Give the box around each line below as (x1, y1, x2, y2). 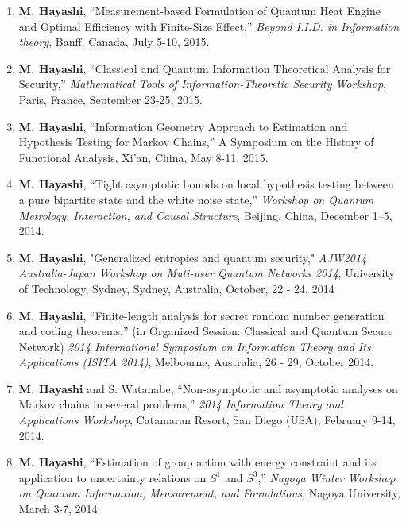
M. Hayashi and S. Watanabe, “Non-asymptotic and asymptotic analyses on (18, 380, 398, 396)
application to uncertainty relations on (18, 469, 207, 485)
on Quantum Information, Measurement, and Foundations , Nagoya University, (18, 485, 400, 501)
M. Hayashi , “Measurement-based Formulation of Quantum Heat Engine (18, 2, 381, 18)
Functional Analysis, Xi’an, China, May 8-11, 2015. (18, 149, 269, 165)
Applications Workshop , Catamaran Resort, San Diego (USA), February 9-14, (18, 412, 396, 428)
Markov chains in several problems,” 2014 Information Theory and (18, 396, 343, 412)
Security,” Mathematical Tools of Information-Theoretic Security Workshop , (18, 75, 386, 92)
